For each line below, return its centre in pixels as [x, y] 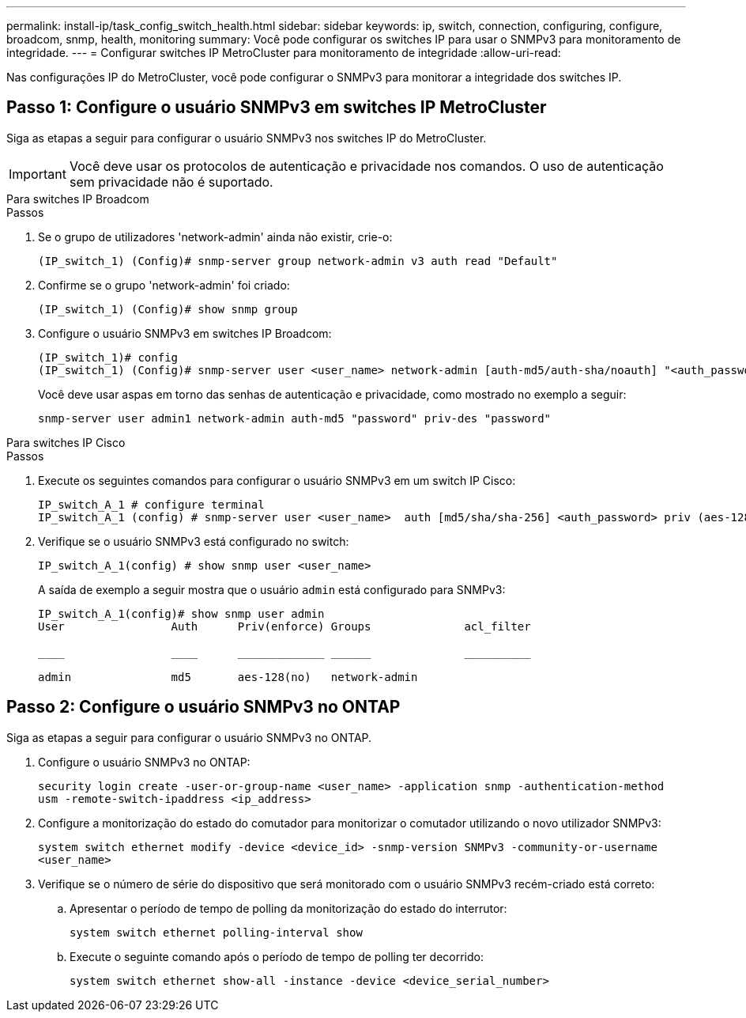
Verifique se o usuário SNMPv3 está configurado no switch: [194, 541]
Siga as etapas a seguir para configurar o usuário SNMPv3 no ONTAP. [189, 737]
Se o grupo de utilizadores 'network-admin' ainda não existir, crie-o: [215, 237]
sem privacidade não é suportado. [171, 182]
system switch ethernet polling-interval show [216, 932]
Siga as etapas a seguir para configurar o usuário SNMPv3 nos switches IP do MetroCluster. [247, 138]
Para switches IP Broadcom [78, 199]
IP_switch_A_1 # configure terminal [151, 504]
